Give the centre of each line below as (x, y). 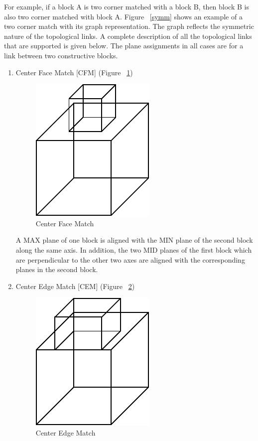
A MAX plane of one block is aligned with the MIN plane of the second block (134, 240)
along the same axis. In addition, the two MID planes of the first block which (134, 249)
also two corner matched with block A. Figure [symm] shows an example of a (123, 16)
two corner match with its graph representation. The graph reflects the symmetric (129, 26)
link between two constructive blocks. (61, 55)
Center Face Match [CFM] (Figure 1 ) (74, 72)
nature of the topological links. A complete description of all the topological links (128, 36)
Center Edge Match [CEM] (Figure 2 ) (75, 286)
